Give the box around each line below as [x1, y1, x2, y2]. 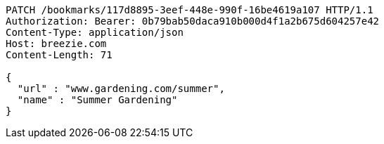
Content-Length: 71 [6, 49, 113, 60]
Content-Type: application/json [6, 27, 184, 38]
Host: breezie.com [6, 38, 107, 49]
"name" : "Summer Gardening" [17, 94, 178, 105]
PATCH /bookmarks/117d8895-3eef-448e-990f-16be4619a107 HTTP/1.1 [6, 4, 373, 15]
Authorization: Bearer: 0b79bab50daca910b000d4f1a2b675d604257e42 [6, 15, 380, 27]
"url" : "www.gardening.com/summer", [17, 83, 225, 94]
